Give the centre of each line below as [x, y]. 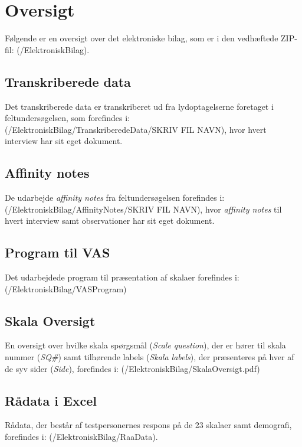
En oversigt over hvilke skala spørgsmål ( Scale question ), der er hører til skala [145, 345]
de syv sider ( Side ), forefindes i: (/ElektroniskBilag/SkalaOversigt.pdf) [132, 368]
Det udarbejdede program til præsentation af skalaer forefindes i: [122, 277]
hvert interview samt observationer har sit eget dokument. [110, 221]
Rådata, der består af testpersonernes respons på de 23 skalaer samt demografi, [148, 425]
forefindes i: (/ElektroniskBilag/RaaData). [81, 437]
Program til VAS [58, 252]
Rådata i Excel [51, 400]
